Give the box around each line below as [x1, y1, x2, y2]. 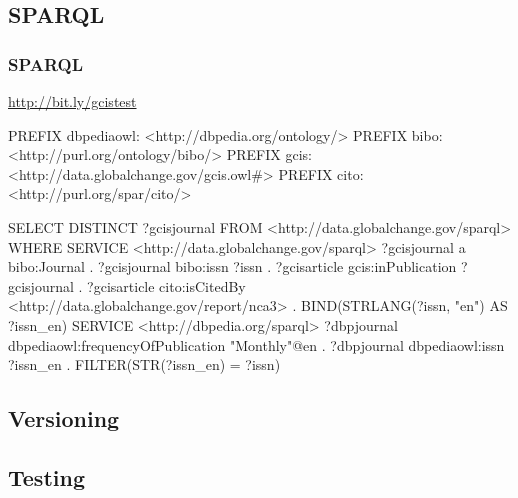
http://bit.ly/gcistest [8, 91, 137, 111]
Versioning [8, 403, 120, 434]
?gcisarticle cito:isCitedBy [87, 275, 246, 296]
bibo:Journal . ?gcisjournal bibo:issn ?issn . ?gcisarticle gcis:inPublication [8, 256, 457, 277]
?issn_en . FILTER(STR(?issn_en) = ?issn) [8, 354, 281, 375]
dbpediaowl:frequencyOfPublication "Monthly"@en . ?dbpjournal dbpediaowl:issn [8, 334, 505, 355]
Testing [8, 461, 85, 492]
